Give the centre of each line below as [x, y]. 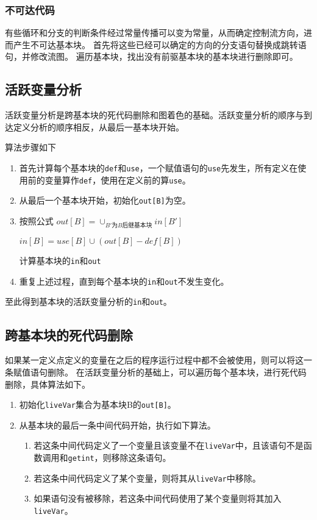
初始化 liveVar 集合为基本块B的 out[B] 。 [98, 404]
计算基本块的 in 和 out [60, 261]
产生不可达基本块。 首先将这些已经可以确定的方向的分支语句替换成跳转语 [160, 44]
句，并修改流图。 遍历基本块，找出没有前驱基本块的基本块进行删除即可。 [151, 56]
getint [81, 458]
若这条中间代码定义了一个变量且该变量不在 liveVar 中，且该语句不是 [169, 445]
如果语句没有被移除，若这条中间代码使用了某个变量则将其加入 [158, 498]
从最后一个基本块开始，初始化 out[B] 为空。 [105, 200]
